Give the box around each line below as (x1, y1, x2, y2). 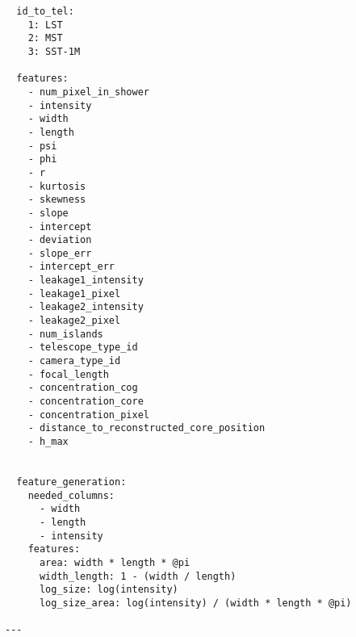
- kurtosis (27, 180, 86, 192)
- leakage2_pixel (27, 315, 121, 327)
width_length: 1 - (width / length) (39, 570, 237, 582)
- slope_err (27, 247, 92, 259)
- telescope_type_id (27, 342, 138, 354)
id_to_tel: (16, 6, 74, 17)
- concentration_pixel (27, 409, 149, 421)
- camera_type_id (27, 355, 121, 367)
